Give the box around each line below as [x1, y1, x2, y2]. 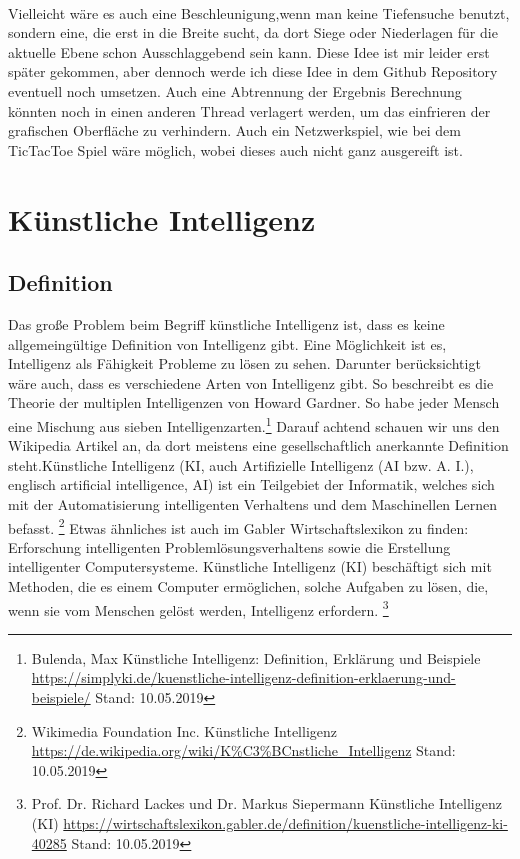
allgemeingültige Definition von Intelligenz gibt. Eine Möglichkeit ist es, [8, 333, 447, 354]
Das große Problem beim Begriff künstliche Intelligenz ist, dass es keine [8, 313, 445, 334]
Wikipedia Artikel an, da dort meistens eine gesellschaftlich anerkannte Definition [8, 435, 509, 456]
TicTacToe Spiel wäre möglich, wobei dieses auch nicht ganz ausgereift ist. [8, 139, 463, 160]
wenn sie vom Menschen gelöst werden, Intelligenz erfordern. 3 [8, 596, 389, 620]
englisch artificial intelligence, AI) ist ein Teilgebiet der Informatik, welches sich [8, 474, 495, 495]
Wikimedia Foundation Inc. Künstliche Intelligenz [31, 720, 337, 741]
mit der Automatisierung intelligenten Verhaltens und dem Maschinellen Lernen [8, 493, 498, 514]
